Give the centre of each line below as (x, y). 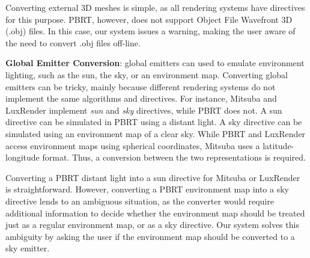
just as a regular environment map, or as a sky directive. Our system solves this (152, 225)
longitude (23, 157)
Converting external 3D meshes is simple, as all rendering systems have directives (155, 7)
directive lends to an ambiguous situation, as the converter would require (140, 201)
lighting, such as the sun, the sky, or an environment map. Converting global (147, 74)
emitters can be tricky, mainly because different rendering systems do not (141, 86)
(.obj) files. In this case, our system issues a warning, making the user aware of (150, 31)
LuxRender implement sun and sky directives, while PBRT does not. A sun (144, 110)
